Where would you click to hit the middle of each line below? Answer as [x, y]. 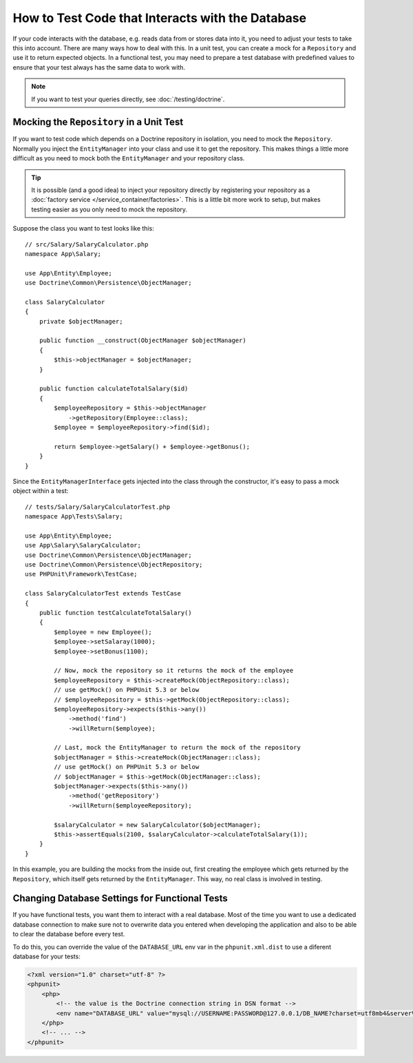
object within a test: [41, 491]
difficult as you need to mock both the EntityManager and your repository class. [129, 158]
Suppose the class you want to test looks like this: [83, 229]
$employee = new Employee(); [103, 632]
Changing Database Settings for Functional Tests [120, 898]
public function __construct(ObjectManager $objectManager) [143, 340]
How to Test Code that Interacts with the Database [159, 18]
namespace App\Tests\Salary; [74, 517]
